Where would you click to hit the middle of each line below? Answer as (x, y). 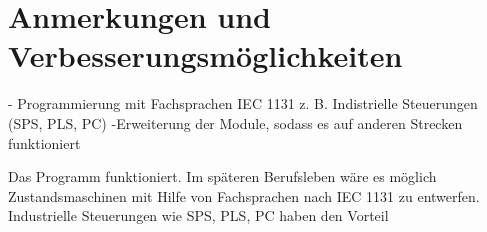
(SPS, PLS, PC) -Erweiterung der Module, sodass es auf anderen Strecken (235, 122)
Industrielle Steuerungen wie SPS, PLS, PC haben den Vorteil (198, 215)
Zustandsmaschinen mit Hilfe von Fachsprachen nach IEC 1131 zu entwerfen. (244, 195)
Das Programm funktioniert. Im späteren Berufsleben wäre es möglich (222, 176)
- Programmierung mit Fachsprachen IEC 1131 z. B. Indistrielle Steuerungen (243, 103)
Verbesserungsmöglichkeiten (205, 55)
